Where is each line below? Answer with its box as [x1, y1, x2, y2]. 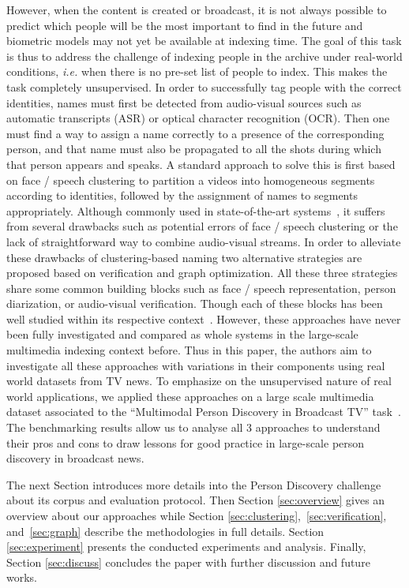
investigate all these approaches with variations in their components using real [6, 357, 385, 373]
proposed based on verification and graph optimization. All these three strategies [6, 264, 398, 281]
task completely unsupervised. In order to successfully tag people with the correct [6, 78, 402, 95]
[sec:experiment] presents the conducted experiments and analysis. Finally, [6, 538, 366, 555]
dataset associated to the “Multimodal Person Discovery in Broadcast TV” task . [6, 403, 401, 420]
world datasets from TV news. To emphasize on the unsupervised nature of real [6, 373, 392, 389]
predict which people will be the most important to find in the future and [6, 17, 363, 33]
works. [6, 569, 38, 586]
